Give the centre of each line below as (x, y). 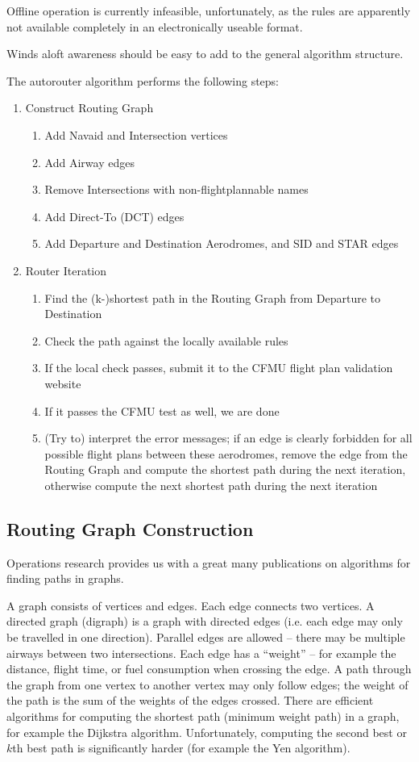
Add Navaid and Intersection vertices (136, 134)
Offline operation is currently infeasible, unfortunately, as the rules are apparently (209, 10)
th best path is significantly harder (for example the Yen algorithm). (181, 748)
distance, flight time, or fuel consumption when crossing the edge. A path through (209, 669)
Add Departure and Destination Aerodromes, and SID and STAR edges (222, 243)
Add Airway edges (89, 162)
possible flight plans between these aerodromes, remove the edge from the (226, 453)
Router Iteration (66, 270)
